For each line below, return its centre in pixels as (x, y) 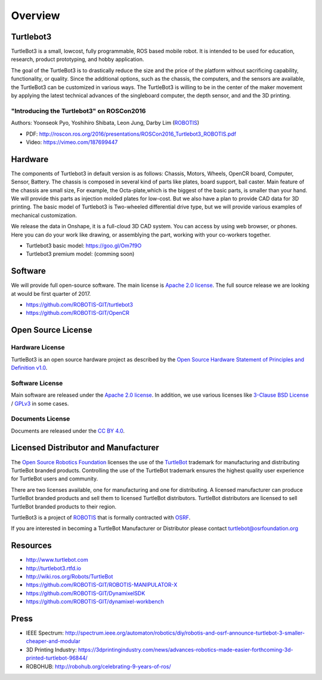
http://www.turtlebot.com (57, 560)
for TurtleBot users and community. (55, 479)
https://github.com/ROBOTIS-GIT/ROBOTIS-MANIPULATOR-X (102, 585)
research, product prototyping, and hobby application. (78, 59)
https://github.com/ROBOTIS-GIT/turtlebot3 (80, 305)
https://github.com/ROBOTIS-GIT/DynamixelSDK (86, 593)
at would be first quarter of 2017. (51, 293)
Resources (31, 546)
